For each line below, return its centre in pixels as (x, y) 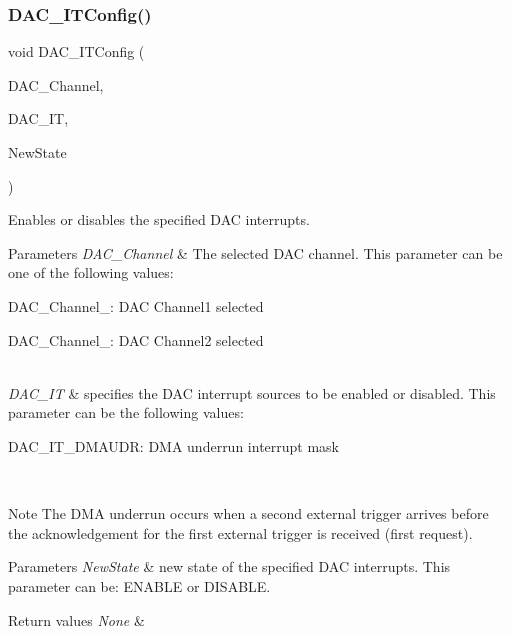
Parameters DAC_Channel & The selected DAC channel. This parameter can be (255, 252)
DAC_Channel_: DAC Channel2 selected (136, 339)
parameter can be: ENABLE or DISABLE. (139, 585)
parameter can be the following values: (126, 412)
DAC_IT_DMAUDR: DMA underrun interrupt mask (174, 445)
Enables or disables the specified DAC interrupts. (159, 219)
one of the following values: (91, 272)
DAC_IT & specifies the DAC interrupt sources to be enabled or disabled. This (252, 392)
